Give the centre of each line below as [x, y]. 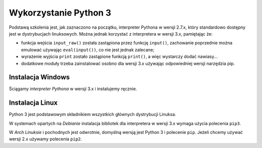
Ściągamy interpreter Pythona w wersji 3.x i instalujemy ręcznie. [73, 89]
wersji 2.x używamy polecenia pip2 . [45, 139]
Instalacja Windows [39, 77]
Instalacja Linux [33, 103]
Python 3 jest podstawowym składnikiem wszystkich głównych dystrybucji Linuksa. [93, 114]
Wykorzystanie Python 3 [60, 13]
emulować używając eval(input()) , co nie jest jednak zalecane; [88, 50]
